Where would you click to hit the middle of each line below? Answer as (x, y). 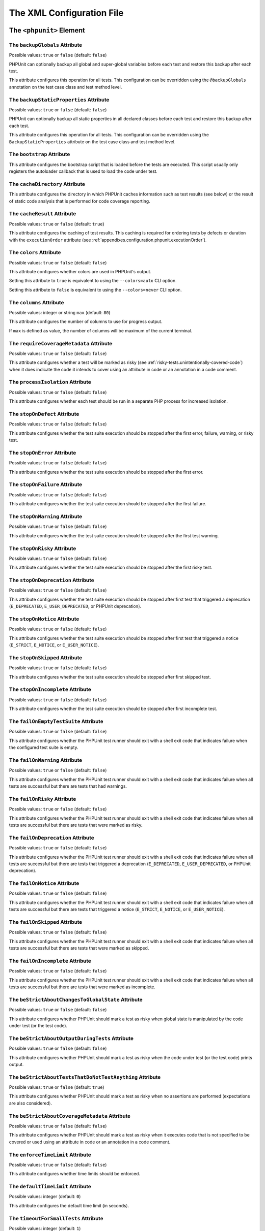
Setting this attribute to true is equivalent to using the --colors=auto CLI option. (93, 281)
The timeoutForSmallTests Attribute (56, 1218)
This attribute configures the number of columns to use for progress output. (86, 322)
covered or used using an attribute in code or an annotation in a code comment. (90, 1142)
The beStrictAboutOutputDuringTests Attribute (71, 1038)
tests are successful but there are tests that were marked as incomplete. (82, 987)
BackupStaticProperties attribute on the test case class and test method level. (92, 142)
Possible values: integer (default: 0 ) (45, 1197)
